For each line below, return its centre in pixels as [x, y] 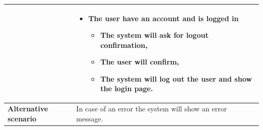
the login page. [127, 88]
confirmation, [124, 45]
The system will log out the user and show [176, 78]
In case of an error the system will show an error [151, 109]
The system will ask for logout [155, 35]
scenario [22, 118]
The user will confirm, [140, 62]
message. [90, 118]
